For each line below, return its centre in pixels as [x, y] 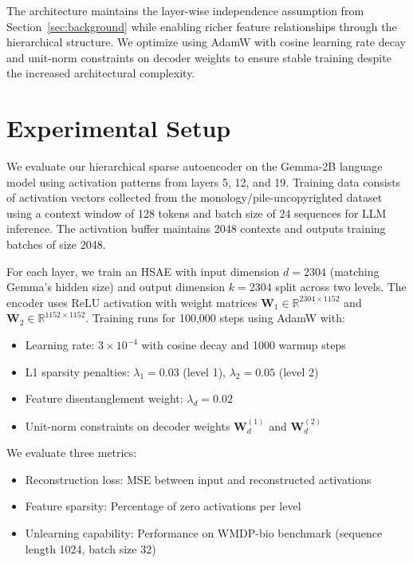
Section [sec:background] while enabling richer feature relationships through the [202, 26]
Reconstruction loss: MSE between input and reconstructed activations [198, 479]
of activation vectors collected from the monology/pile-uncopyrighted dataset [195, 197]
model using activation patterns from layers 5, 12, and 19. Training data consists [204, 181]
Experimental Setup [119, 128]
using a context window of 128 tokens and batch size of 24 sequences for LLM [197, 213]
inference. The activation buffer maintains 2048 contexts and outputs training [196, 228]
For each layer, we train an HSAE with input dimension [143, 271]
